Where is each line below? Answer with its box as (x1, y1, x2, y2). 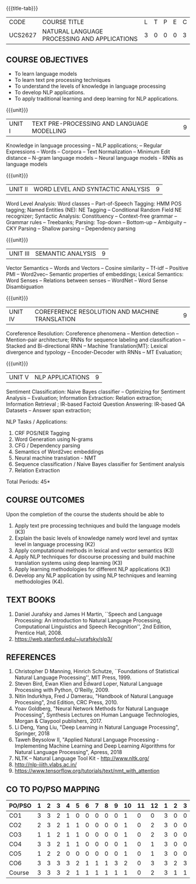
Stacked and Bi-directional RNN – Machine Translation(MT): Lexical (6, 342, 168, 350)
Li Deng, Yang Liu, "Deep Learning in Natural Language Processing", (14, 724, 180, 731)
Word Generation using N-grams (14, 436, 93, 443)
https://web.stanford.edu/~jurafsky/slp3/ (14, 635, 113, 642)
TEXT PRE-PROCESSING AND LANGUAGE (32, 119, 149, 128)
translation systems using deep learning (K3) (14, 559, 123, 566)
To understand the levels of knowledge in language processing (14, 83, 166, 90)
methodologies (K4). (14, 578, 64, 585)
